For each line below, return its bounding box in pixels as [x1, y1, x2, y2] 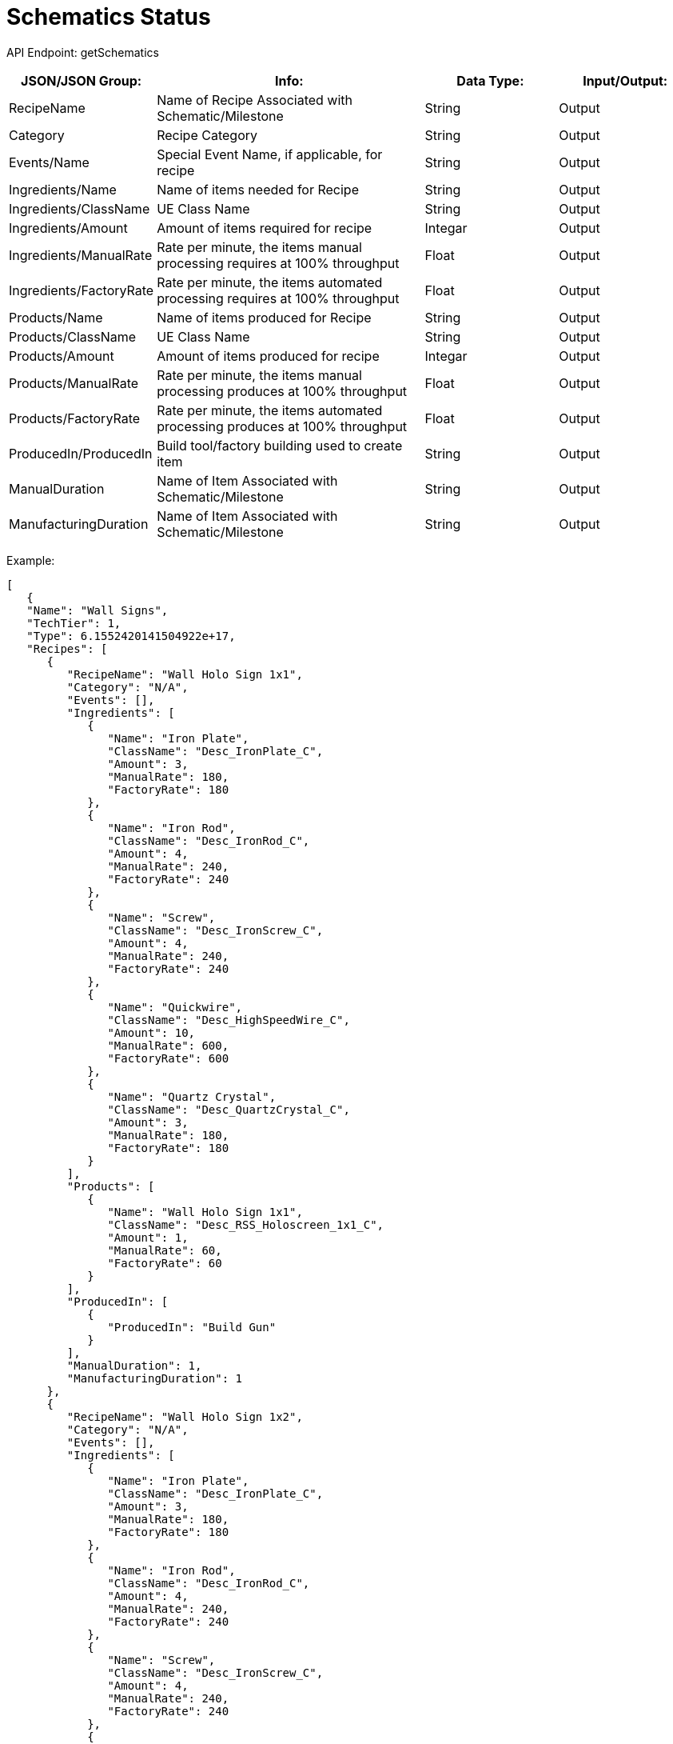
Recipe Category [157, 126, 257, 143]
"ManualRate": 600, [107, 1038, 229, 1052]
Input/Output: [583, 72, 668, 89]
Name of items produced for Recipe [157, 309, 372, 326]
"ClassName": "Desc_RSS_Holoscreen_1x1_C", [107, 1218, 384, 1231]
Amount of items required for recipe [157, 219, 372, 236]
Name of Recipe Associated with [157, 91, 353, 108]
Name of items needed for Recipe [157, 181, 359, 198]
